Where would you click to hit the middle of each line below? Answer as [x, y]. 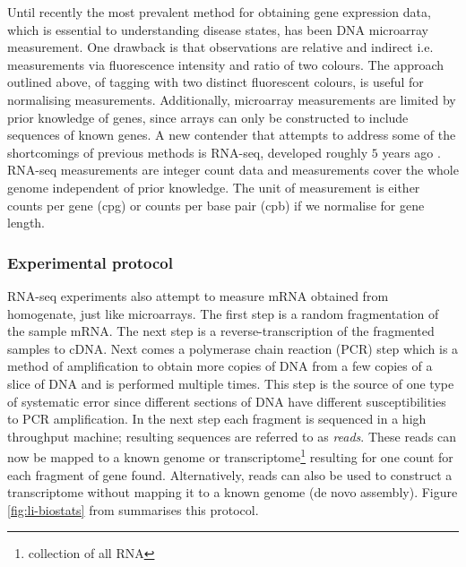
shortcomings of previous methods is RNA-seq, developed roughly [188, 152]
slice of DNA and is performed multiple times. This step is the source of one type [231, 383]
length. [26, 223]
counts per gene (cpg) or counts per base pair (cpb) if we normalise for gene [216, 205]
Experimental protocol [90, 262]
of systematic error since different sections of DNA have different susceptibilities [227, 401]
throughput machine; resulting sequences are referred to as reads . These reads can [232, 436]
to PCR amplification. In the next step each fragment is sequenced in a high [217, 419]
